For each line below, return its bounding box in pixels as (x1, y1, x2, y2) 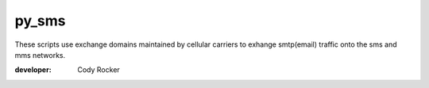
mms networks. (14, 50, 66, 59)
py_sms (14, 12, 67, 29)
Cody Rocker (77, 65, 121, 75)
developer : (14, 65, 52, 75)
